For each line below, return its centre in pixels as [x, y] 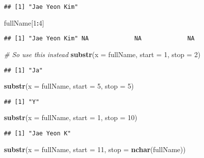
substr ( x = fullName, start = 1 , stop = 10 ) [71, 117]
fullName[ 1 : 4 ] [24, 22]
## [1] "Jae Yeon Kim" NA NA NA [99, 39]
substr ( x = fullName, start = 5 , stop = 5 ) [69, 86]
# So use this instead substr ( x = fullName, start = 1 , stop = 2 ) [102, 54]
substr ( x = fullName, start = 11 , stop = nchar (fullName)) [95, 149]
